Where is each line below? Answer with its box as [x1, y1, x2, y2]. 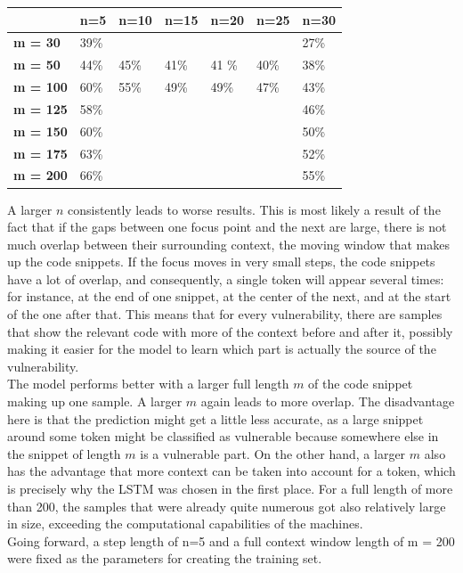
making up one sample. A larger [7, 392, 183, 411]
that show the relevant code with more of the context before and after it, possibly [7, 322, 453, 340]
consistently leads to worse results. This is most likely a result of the [67, 200, 441, 218]
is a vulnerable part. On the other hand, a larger [140, 444, 406, 462]
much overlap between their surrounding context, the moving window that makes [7, 234, 450, 253]
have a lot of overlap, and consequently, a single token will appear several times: [7, 269, 444, 288]
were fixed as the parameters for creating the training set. [7, 549, 322, 568]
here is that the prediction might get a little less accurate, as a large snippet [7, 409, 424, 428]
